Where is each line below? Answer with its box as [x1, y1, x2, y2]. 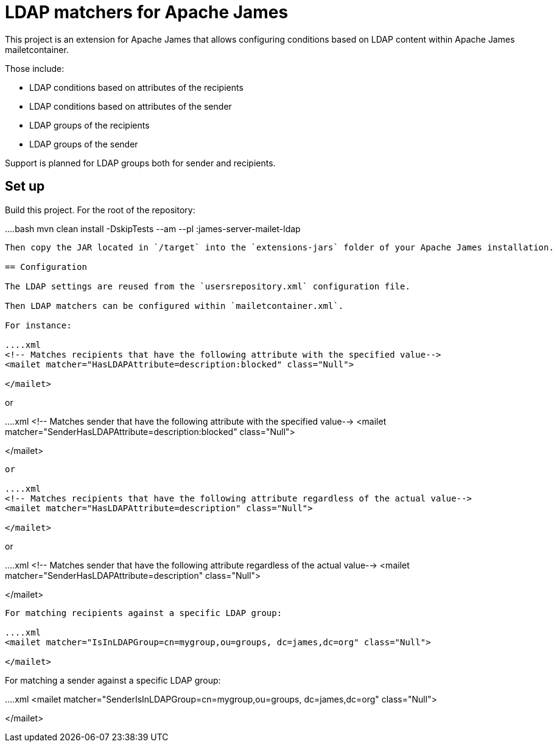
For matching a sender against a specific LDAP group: [5, 674, 221, 685]
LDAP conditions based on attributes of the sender [29, 101, 232, 112]
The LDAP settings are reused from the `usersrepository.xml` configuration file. [5, 281, 410, 291]
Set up [5, 179, 45, 194]
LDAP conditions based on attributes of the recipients [29, 82, 243, 93]
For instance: [5, 320, 72, 330]
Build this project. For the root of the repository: [5, 204, 195, 215]
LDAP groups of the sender [29, 138, 138, 149]
